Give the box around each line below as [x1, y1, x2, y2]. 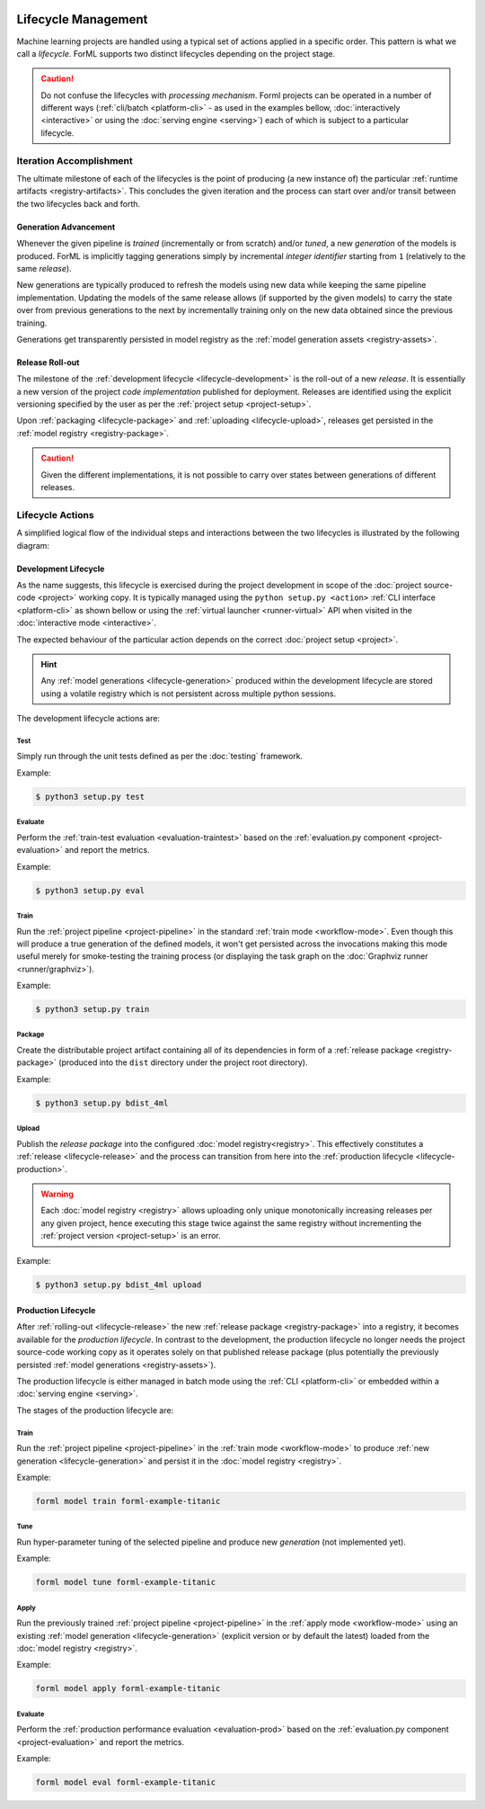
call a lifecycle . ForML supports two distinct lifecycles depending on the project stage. [16, 48, 336, 58]
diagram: [16, 540, 49, 551]
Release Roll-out [16, 356, 80, 368]
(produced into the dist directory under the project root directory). [58, 1057, 308, 1068]
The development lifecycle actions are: [16, 713, 161, 724]
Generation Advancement [16, 221, 116, 232]
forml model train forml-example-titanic [35, 1496, 221, 1506]
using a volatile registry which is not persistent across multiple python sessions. [40, 688, 337, 699]
